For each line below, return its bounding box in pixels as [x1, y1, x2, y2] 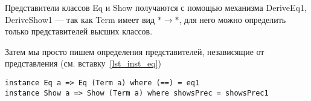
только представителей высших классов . [5, 25, 153, 37]
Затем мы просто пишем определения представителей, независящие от [5, 45, 265, 57]
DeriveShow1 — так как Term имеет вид [5, 13, 155, 25]
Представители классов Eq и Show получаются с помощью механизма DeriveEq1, [5, 1, 307, 13]
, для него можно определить [179, 13, 286, 25]
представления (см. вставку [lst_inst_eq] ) [5, 57, 161, 70]
